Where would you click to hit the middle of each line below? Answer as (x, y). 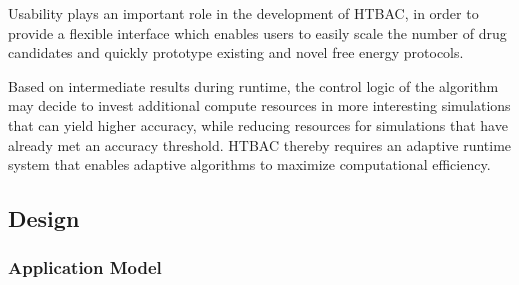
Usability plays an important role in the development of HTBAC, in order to (243, 13)
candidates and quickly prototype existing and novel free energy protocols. (236, 52)
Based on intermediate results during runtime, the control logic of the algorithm (253, 85)
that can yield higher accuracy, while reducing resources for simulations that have (258, 124)
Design (44, 218)
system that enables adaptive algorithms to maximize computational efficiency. (249, 164)
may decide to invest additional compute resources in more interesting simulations (259, 105)
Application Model (85, 267)
